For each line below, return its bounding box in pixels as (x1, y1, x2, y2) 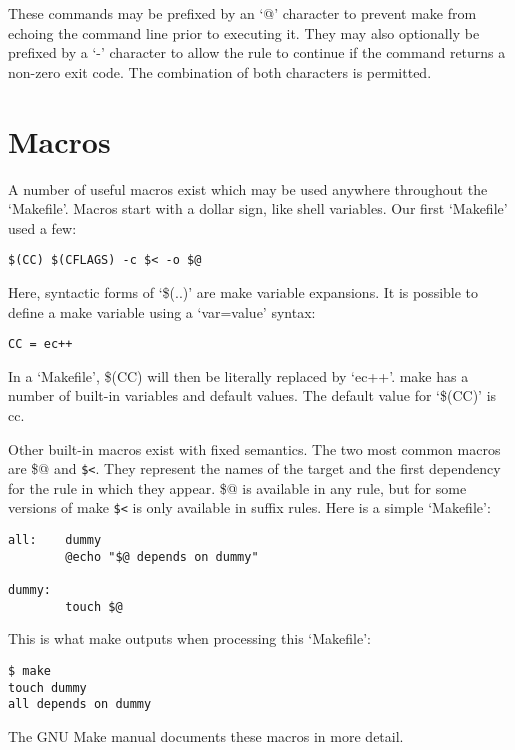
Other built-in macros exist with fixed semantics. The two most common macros (8, 438, 501, 459)
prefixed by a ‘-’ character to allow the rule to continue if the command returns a (8, 42, 506, 63)
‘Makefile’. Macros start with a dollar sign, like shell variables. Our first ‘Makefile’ (8, 198, 508, 219)
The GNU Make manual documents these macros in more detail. (8, 725, 404, 746)
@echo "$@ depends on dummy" (65, 549, 259, 564)
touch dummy (8, 680, 87, 695)
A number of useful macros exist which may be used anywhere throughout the (8, 178, 488, 199)
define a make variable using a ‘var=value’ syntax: (8, 301, 316, 322)
